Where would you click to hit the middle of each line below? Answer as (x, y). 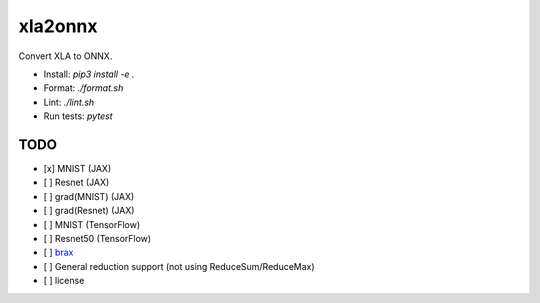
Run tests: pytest (78, 116)
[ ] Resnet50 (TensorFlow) (97, 238)
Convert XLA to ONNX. (65, 56)
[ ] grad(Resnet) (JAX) (89, 211)
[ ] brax (58, 252)
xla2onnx (58, 26)
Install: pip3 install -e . (89, 74)
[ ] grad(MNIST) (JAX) (89, 196)
